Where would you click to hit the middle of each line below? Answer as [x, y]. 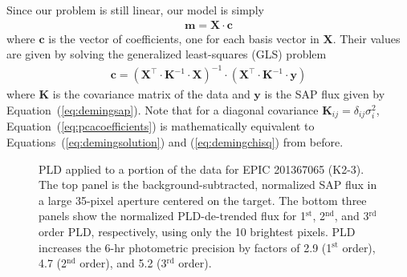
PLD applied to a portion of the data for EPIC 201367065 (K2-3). [201, 169]
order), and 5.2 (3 [123, 263]
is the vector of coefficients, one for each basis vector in [184, 38]
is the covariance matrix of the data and [151, 94]
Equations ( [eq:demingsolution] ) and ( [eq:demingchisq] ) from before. [175, 141]
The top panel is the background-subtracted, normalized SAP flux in [208, 185]
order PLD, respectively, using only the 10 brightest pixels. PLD [197, 231]
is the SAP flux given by [325, 94]
